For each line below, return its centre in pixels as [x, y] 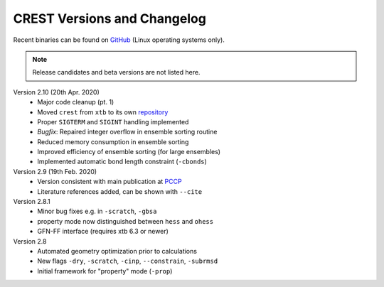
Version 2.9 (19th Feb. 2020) [55, 171]
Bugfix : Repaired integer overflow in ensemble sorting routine [127, 132]
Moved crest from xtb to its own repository [103, 112]
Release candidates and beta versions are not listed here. [116, 72]
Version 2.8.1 [32, 202]
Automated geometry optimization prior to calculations [117, 251]
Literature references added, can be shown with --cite [120, 191]
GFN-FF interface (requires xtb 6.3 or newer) [103, 232]
